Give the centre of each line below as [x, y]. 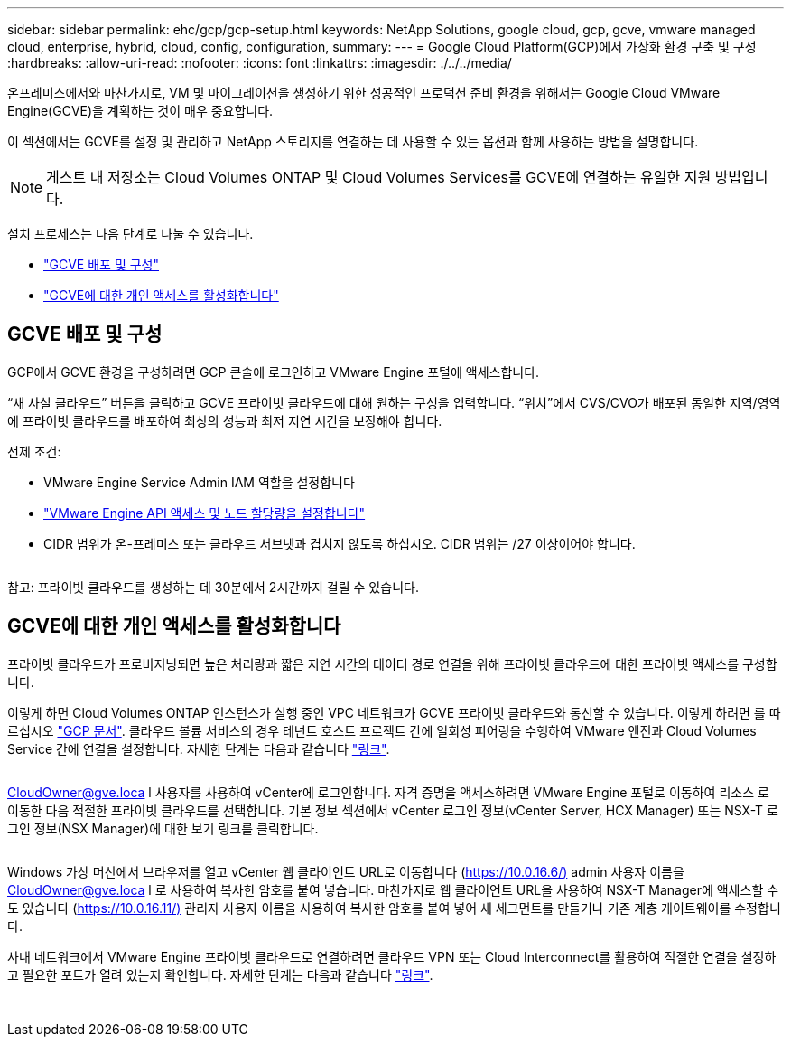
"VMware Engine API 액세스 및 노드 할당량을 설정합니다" [205, 513]
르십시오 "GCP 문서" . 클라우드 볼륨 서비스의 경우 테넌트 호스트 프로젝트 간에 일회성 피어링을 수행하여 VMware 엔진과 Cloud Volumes [382, 730]
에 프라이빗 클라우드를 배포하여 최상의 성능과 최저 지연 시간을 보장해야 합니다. [225, 420]
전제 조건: [34, 451]
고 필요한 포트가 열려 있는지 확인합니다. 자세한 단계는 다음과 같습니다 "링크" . [220, 974]
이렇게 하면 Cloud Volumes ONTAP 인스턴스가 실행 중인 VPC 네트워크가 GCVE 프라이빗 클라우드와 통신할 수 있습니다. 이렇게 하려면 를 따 [394, 712]
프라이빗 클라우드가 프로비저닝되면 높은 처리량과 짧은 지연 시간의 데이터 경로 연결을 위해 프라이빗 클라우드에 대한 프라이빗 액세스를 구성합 [392, 663]
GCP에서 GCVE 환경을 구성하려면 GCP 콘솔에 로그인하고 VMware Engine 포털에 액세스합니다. [274, 372]
